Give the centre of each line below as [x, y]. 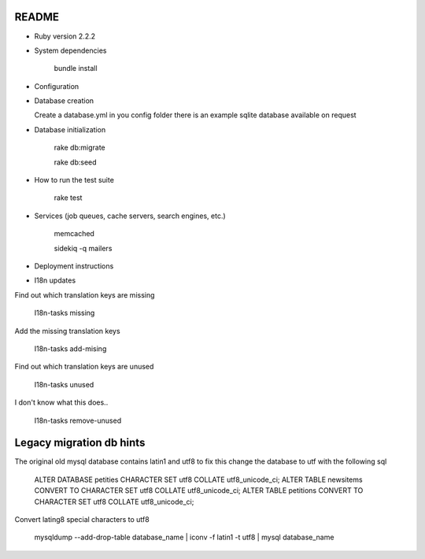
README [37, 17]
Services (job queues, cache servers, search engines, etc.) [130, 216]
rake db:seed [76, 162]
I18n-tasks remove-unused [78, 420]
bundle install [76, 68]
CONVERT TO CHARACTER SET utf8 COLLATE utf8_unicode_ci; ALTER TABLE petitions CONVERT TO [199, 491]
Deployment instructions [74, 266]
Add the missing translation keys [68, 331]
